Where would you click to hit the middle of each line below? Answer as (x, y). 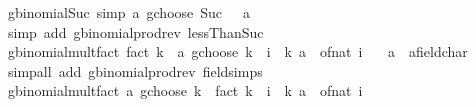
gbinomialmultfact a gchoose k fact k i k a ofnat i (185, 90)
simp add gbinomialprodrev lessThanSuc (135, 31)
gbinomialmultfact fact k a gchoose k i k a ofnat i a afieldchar (237, 51)
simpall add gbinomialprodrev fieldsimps (135, 70)
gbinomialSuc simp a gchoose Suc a (129, 12)
